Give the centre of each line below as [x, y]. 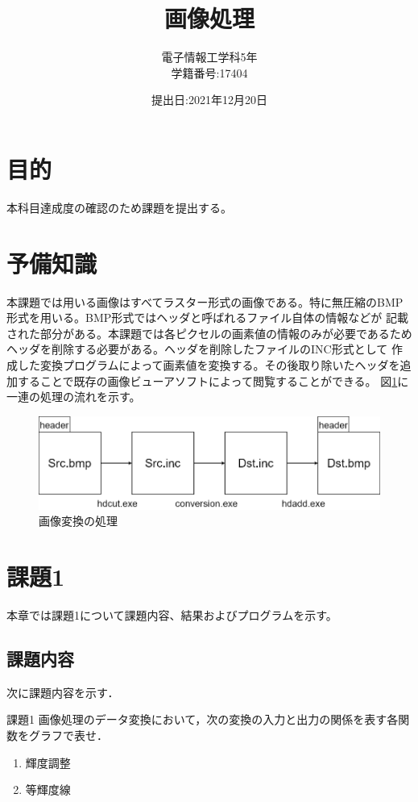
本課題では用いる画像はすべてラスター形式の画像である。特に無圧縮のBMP [205, 301]
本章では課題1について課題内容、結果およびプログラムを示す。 [172, 615]
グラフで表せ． [68, 735]
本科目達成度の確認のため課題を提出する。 [119, 207]
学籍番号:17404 [209, 72]
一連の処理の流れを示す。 [74, 397]
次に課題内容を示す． [63, 692]
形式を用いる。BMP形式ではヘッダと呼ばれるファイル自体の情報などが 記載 [207, 317]
